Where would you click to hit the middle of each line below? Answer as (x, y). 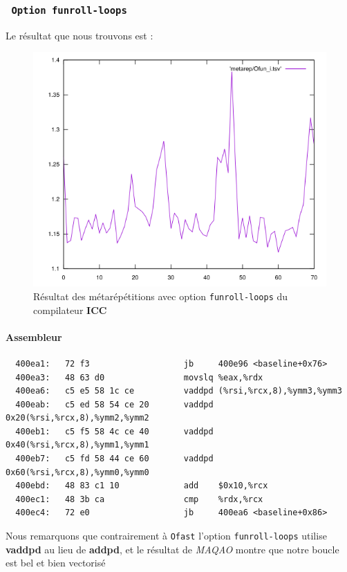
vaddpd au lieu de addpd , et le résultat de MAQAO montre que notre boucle (172, 549)
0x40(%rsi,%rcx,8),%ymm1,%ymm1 (77, 445)
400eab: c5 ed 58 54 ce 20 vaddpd (114, 404)
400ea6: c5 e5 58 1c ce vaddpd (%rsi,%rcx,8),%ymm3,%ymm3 (179, 391)
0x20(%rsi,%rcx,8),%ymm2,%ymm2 (77, 418)
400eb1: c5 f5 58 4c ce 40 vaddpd (114, 431)
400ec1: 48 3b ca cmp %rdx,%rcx (139, 499)
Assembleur (34, 336)
